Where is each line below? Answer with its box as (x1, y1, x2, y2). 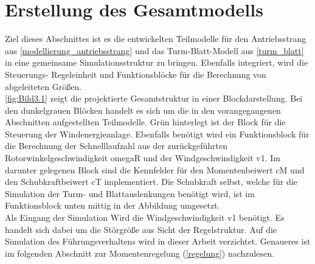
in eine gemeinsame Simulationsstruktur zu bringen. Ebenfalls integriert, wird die (5, 56, 308, 69)
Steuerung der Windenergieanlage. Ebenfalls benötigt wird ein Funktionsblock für (5, 127, 310, 140)
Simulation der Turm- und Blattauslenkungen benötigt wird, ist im (5, 187, 255, 200)
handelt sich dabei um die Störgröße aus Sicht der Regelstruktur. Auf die (5, 223, 277, 235)
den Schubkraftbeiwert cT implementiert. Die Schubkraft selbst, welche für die (5, 175, 297, 188)
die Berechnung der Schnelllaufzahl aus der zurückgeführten (5, 139, 228, 152)
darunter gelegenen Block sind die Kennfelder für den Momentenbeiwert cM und (5, 163, 305, 176)
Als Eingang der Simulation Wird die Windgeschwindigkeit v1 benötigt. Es (5, 211, 285, 224)
